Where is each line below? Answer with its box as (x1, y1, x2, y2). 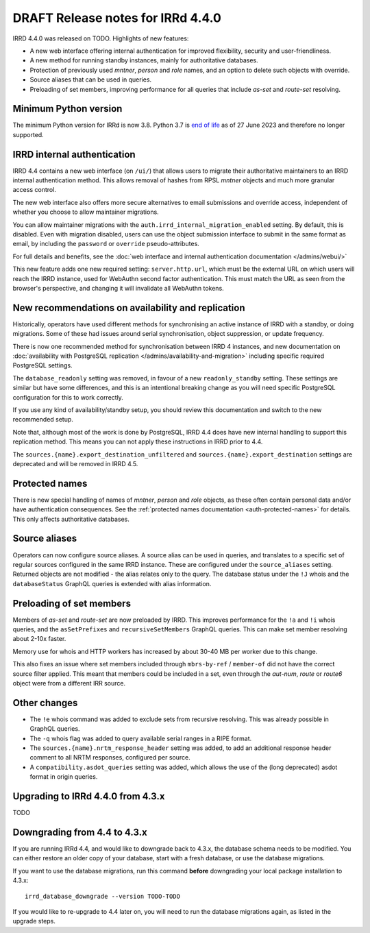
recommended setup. (12, 415, 73, 424)
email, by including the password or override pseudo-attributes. (12, 240, 200, 248)
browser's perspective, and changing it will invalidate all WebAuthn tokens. (12, 284, 224, 292)
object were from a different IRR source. (12, 679, 126, 687)
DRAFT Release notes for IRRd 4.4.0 (12, 10, 222, 25)
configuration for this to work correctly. (12, 393, 123, 401)
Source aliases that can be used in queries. (29, 75, 152, 84)
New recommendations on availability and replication (12, 302, 245, 313)
